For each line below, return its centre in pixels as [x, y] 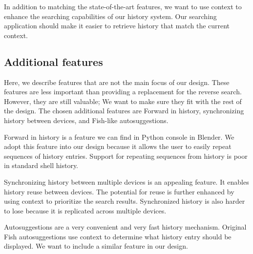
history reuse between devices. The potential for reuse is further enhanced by [119, 191]
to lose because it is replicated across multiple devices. [85, 210]
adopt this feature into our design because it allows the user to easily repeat [118, 146]
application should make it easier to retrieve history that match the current [117, 26]
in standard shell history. [41, 165]
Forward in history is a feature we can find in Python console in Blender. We [119, 137]
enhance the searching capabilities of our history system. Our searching [110, 16]
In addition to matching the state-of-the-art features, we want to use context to [123, 6]
